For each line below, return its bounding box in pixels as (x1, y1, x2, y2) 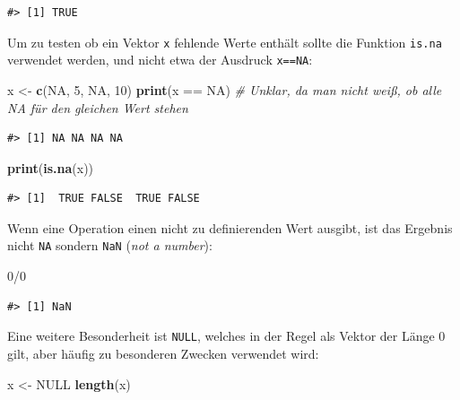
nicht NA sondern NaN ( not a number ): (7, 236, 213, 255)
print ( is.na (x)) (7, 158, 94, 177)
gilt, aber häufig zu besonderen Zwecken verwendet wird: (7, 343, 319, 362)
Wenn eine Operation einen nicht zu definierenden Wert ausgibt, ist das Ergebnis (7, 218, 453, 237)
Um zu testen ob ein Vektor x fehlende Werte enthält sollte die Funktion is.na (7, 32, 442, 51)
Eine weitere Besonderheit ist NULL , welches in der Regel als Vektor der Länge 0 (7, 326, 446, 345)
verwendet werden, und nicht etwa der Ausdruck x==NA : (7, 50, 313, 69)
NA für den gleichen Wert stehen (7, 98, 188, 117)
